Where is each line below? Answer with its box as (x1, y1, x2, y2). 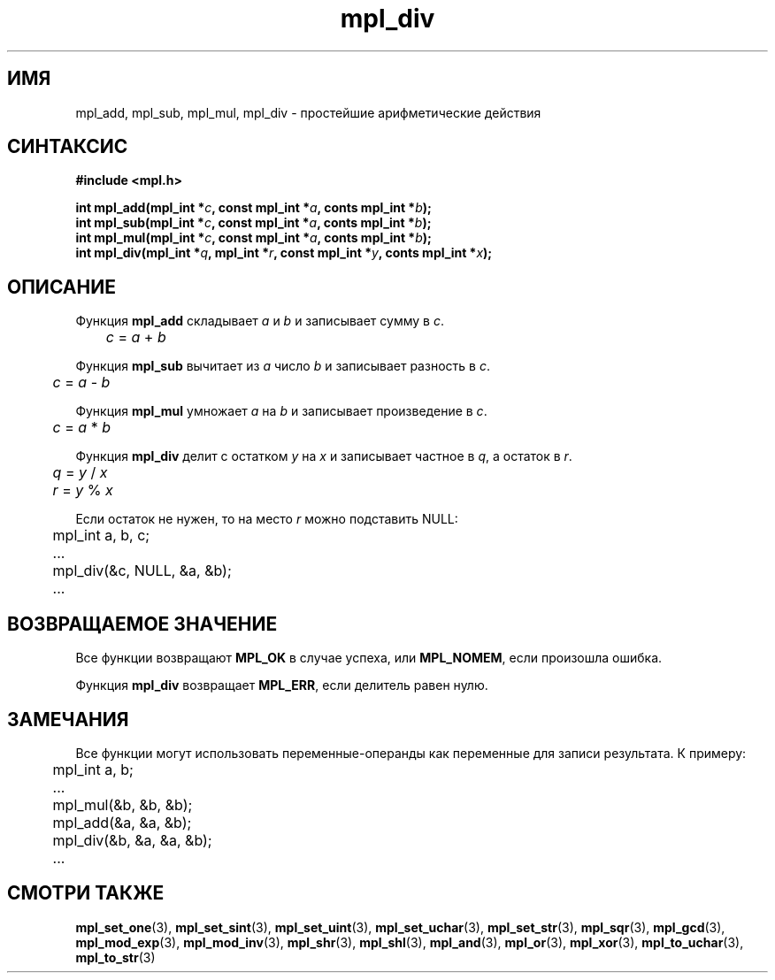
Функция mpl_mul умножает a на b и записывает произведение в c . (75, 403, 487, 419)
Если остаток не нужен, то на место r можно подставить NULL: (75, 511, 458, 527)
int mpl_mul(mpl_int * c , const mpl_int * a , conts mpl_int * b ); (75, 230, 432, 246)
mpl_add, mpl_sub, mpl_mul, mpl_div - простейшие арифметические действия (75, 104, 541, 120)
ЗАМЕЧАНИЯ (7, 708, 129, 731)
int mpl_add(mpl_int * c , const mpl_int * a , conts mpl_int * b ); (75, 200, 432, 216)
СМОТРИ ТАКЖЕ (7, 882, 165, 905)
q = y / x (52, 463, 108, 482)
